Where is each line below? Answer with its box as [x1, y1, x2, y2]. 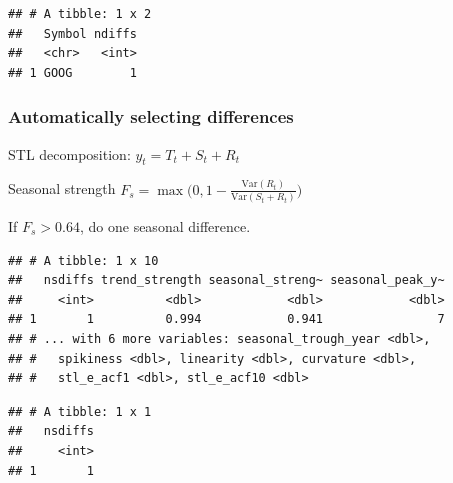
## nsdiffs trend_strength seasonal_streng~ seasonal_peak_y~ [8, 273, 445, 288]
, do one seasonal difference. [79, 216, 251, 237]
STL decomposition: [8, 143, 131, 164]
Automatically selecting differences [8, 104, 294, 129]
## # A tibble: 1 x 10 [8, 253, 159, 268]
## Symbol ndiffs [8, 26, 137, 41]
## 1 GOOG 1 [8, 65, 137, 80]
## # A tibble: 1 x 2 [8, 7, 152, 21]
